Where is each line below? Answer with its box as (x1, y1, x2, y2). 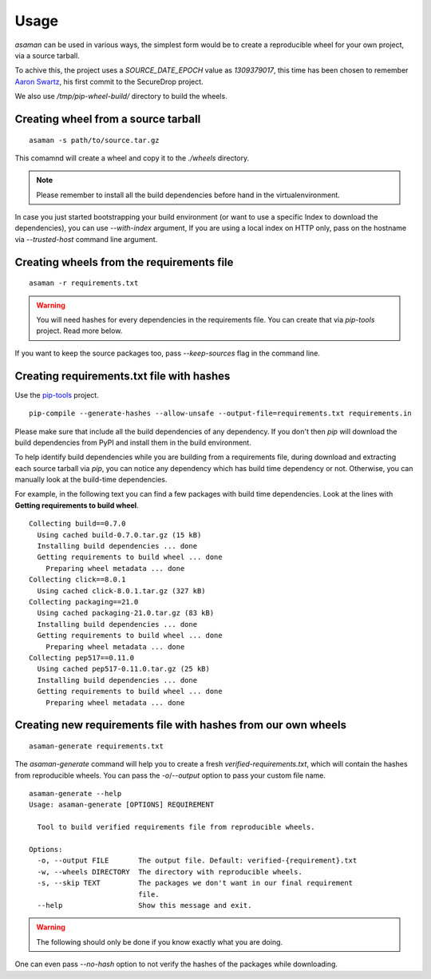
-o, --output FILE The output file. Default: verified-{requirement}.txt (37, 856, 358, 866)
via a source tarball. (14, 50, 80, 60)
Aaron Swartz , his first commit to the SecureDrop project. (14, 77, 204, 86)
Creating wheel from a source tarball (14, 112, 201, 125)
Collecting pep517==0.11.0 (29, 653, 135, 662)
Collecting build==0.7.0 (29, 519, 126, 529)
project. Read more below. (36, 326, 123, 335)
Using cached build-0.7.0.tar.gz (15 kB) (37, 530, 202, 539)
